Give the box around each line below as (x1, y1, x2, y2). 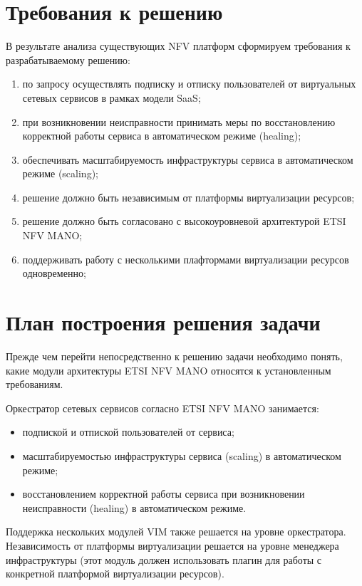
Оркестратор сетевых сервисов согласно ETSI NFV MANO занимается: (6, 400, 319, 415)
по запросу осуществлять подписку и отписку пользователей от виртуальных (22, 76, 356, 91)
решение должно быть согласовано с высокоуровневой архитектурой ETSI (22, 214, 346, 229)
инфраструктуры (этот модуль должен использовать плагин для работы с (6, 552, 322, 567)
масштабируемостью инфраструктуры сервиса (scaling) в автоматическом (22, 448, 341, 463)
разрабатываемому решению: (6, 52, 130, 67)
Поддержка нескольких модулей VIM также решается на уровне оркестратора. (6, 524, 346, 539)
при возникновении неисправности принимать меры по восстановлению (22, 114, 336, 129)
